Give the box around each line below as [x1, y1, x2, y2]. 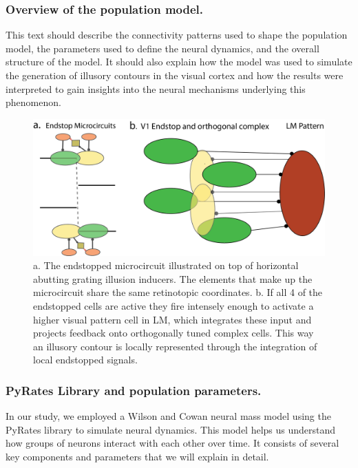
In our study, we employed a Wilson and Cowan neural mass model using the [6, 409, 331, 423]
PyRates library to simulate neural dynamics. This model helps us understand [6, 422, 336, 436]
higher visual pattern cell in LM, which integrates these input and [33, 312, 312, 326]
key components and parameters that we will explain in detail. [6, 449, 269, 463]
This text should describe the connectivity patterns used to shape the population [6, 28, 348, 42]
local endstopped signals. [33, 352, 138, 367]
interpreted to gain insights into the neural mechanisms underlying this [6, 81, 306, 96]
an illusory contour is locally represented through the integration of [33, 339, 317, 353]
